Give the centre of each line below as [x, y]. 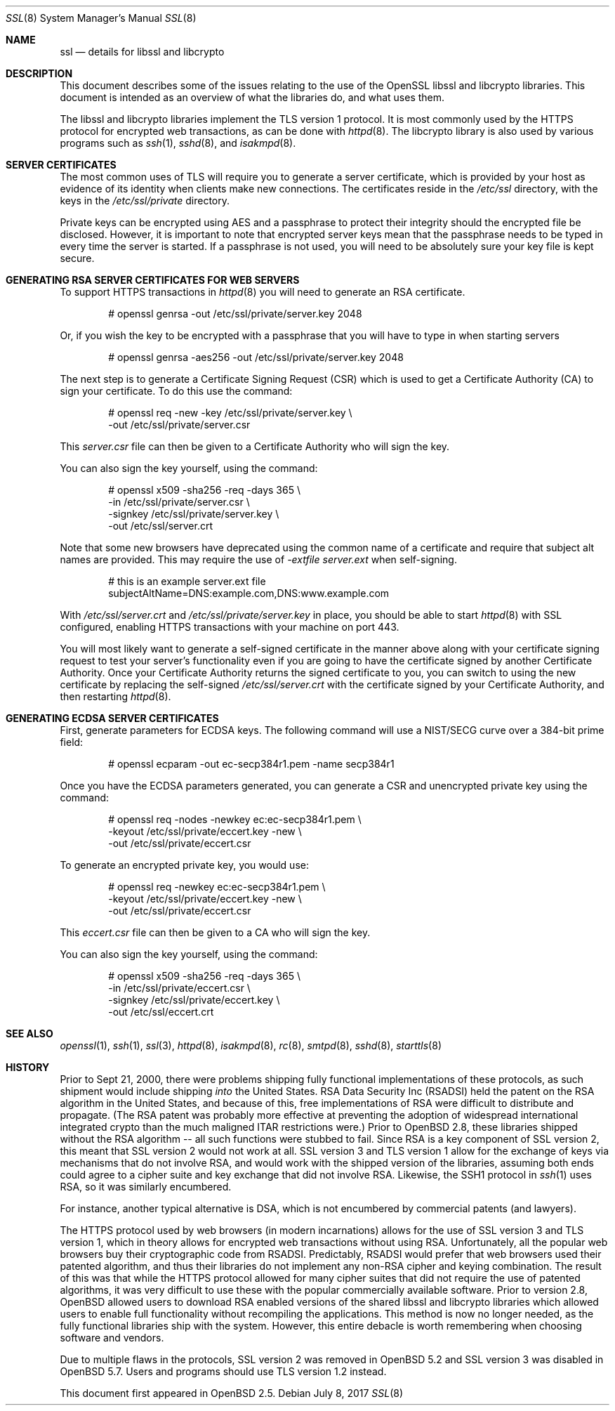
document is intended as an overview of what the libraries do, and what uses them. [252, 97]
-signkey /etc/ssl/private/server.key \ [194, 514]
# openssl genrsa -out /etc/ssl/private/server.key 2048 [235, 314]
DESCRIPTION [39, 73]
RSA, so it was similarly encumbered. [146, 1187]
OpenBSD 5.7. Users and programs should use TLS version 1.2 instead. [223, 1371]
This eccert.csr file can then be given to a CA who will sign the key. [215, 932]
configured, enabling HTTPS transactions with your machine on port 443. [230, 627]
